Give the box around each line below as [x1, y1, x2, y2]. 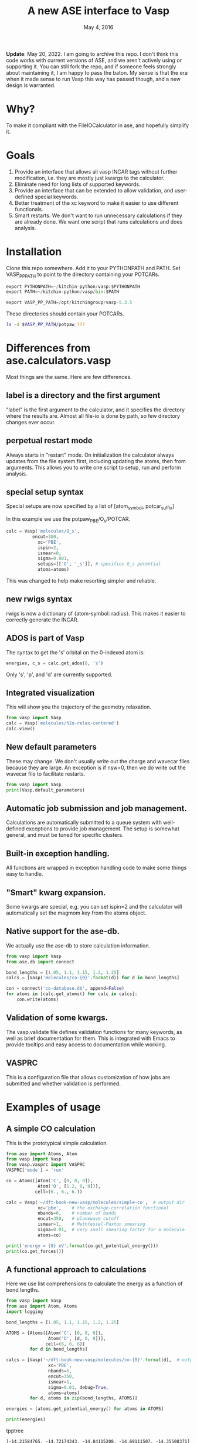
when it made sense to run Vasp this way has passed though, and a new [6, 75, 181, 82]
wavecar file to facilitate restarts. [6, 770, 86, 777]
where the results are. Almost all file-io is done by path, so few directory [6, 412, 181, 419]
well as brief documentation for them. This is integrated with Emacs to [6, 1035, 175, 1042]
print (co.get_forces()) [6, 1248, 64, 1254]
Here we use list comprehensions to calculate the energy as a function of [6, 1280, 183, 1287]
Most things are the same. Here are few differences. [6, 373, 132, 380]
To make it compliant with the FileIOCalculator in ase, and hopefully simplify [6, 122, 189, 129]
